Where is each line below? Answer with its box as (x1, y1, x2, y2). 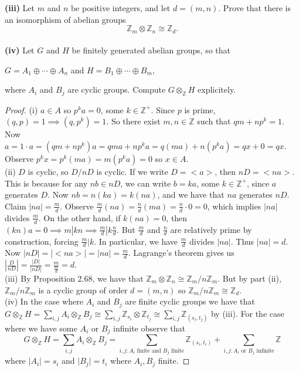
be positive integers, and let (70, 2, 171, 13)
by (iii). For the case (210, 307, 284, 319)
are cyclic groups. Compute (67, 83, 166, 96)
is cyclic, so (28, 165, 69, 178)
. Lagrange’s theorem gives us (128, 246, 235, 259)
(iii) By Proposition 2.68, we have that (5, 272, 144, 285)
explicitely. (198, 83, 236, 96)
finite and (137, 347, 161, 354)
